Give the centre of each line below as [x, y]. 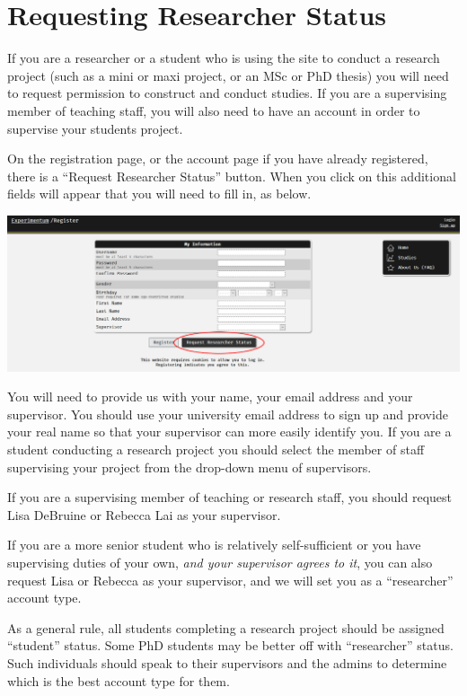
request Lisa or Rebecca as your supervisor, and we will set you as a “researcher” [230, 580]
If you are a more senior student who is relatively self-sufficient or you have [214, 545]
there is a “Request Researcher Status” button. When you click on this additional [232, 176]
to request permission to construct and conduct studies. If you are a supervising [227, 93]
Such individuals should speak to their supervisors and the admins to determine [227, 662]
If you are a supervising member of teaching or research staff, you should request [229, 497]
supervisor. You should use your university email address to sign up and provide [228, 414]
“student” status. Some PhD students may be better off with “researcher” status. [230, 645]
